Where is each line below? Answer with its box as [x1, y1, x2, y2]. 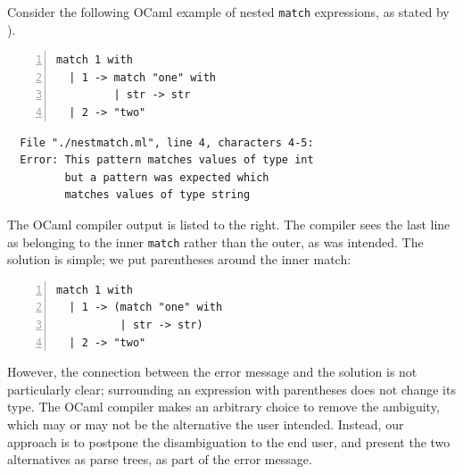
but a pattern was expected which [64, 170, 269, 184]
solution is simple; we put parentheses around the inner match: [7, 250, 351, 269]
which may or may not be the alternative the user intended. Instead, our [7, 415, 404, 433]
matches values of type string [64, 188, 251, 202]
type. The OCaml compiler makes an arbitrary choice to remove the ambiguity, [7, 397, 440, 416]
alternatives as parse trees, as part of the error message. [7, 450, 312, 469]
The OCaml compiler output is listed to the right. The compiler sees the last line [7, 215, 451, 233]
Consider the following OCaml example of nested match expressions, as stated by [7, 3, 450, 21]
